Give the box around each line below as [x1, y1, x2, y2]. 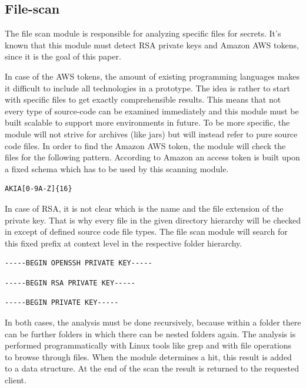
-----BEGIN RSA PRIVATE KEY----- [5, 278, 135, 287]
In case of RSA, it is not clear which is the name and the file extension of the [5, 202, 284, 214]
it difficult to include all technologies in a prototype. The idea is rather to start [5, 81, 290, 94]
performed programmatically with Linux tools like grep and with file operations [5, 339, 292, 351]
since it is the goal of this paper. [5, 50, 121, 63]
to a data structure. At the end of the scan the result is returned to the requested [5, 362, 299, 374]
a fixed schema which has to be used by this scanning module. [5, 162, 229, 175]
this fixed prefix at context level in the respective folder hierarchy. [5, 236, 242, 249]
